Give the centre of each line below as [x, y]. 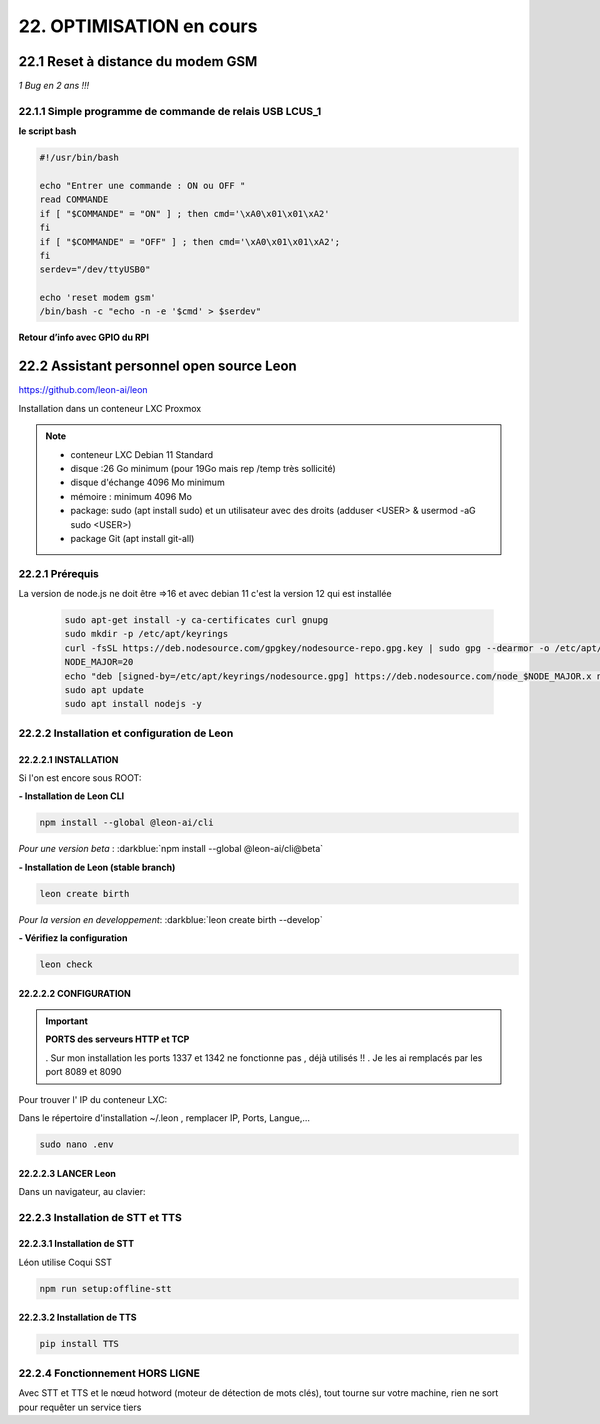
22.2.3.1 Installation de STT [76, 1244]
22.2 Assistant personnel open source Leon [157, 366]
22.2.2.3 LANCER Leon [67, 1173]
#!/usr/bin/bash [79, 158]
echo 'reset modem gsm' [98, 298]
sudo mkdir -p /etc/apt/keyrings [146, 634]
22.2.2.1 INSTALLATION [68, 759]
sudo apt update [104, 689]
